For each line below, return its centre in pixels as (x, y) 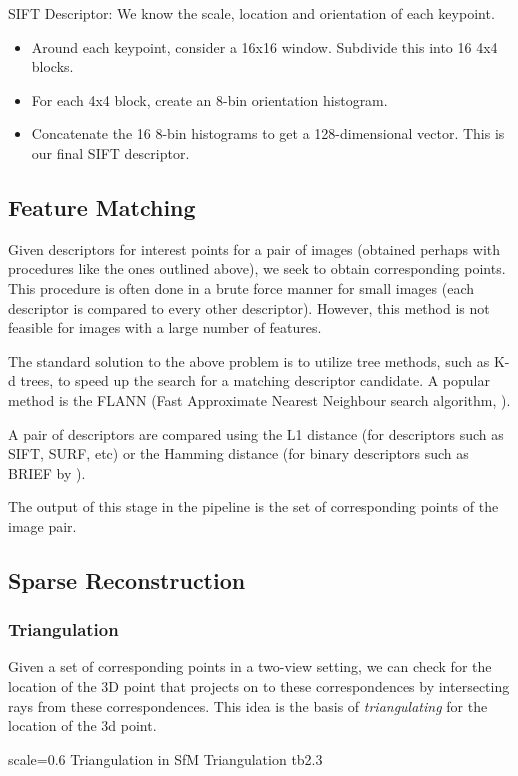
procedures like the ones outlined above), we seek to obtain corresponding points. (257, 268)
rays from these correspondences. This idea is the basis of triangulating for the (248, 705)
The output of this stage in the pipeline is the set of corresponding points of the (253, 506)
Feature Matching (102, 206)
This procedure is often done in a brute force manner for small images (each (241, 287)
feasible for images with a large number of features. (165, 327)
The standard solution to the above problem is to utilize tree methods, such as (249, 360)
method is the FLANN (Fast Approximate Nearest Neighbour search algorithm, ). (259, 399)
